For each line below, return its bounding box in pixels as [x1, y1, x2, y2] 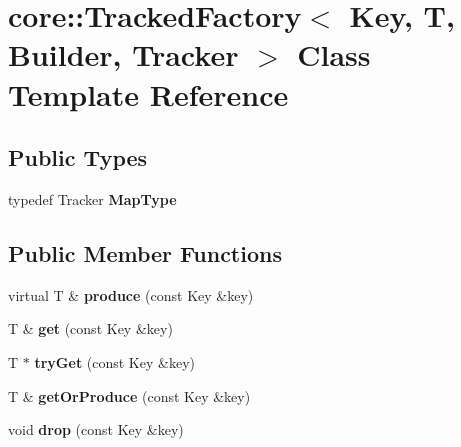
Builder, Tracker [8, 34, 239, 75]
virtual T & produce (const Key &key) [8, 284, 254, 305]
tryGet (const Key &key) [34, 351, 195, 372]
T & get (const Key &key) [8, 318, 173, 339]
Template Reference [8, 73, 289, 114]
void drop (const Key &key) [8, 419, 184, 440]
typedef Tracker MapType [8, 188, 177, 209]
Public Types [8, 142, 148, 173]
